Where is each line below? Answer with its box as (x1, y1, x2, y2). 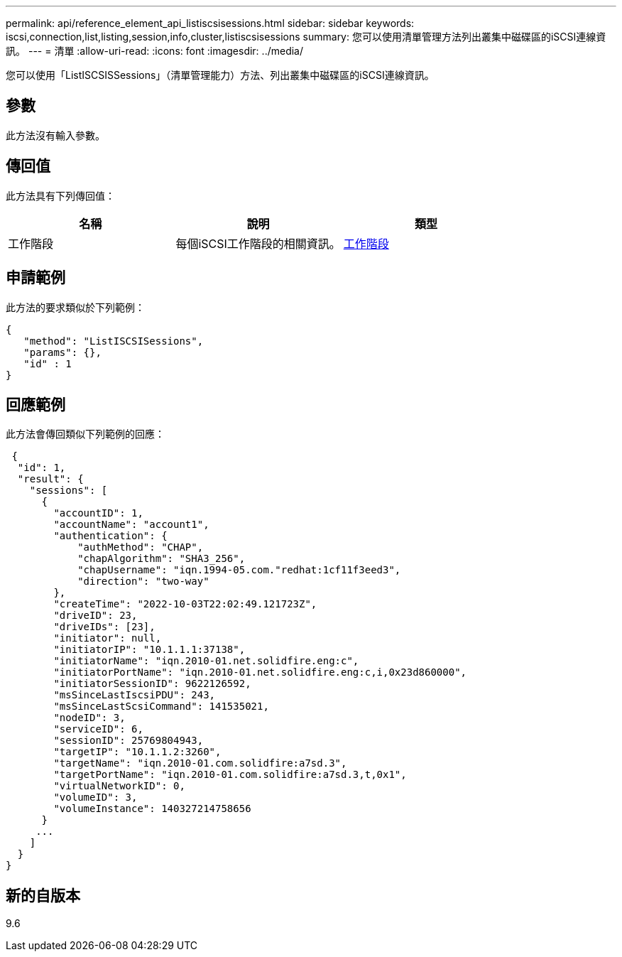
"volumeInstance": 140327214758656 (53, 803, 251, 815)
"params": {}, (23, 346, 102, 358)
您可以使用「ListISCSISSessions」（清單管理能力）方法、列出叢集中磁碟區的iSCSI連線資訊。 (6, 69, 435, 81)
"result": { (17, 473, 84, 485)
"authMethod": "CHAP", (77, 541, 204, 553)
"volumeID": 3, (53, 791, 138, 804)
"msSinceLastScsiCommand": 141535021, (53, 701, 269, 713)
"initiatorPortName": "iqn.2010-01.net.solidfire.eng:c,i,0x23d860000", (53, 666, 467, 678)
